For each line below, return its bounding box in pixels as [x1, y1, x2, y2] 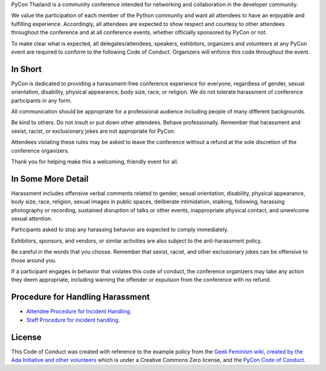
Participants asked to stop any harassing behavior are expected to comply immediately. [11, 226, 229, 233]
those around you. [11, 256, 57, 264]
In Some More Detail [11, 174, 89, 184]
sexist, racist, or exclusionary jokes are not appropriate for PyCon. [11, 127, 176, 135]
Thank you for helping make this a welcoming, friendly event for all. [11, 157, 179, 165]
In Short [11, 64, 42, 74]
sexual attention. [11, 215, 53, 223]
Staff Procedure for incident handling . [26, 316, 120, 323]
